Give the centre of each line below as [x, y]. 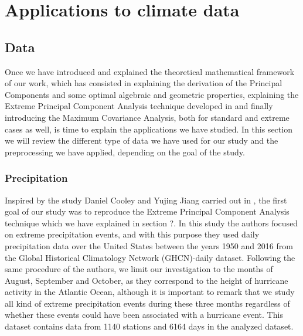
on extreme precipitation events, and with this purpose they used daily [132, 234]
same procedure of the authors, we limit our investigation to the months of [139, 269]
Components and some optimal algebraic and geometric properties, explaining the [152, 94]
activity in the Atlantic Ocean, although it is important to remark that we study [150, 292]
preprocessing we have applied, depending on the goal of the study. [125, 152]
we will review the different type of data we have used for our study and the [142, 140]
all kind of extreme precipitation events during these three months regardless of [147, 303]
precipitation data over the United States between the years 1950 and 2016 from [149, 245]
